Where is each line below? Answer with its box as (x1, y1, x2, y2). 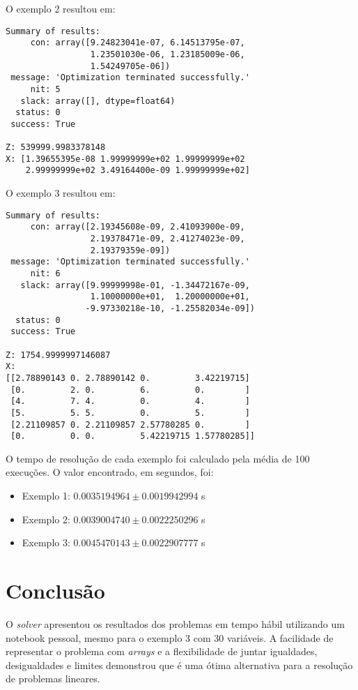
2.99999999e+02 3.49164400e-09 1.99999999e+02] (25, 165, 250, 176)
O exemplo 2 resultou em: (6, 1, 116, 15)
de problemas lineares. (6, 671, 100, 686)
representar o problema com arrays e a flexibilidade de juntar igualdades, (6, 644, 318, 659)
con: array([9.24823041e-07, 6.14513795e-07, (30, 38, 245, 48)
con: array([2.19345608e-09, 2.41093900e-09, (30, 222, 245, 232)
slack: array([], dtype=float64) (20, 96, 176, 106)
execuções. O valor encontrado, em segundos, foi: (6, 465, 214, 479)
